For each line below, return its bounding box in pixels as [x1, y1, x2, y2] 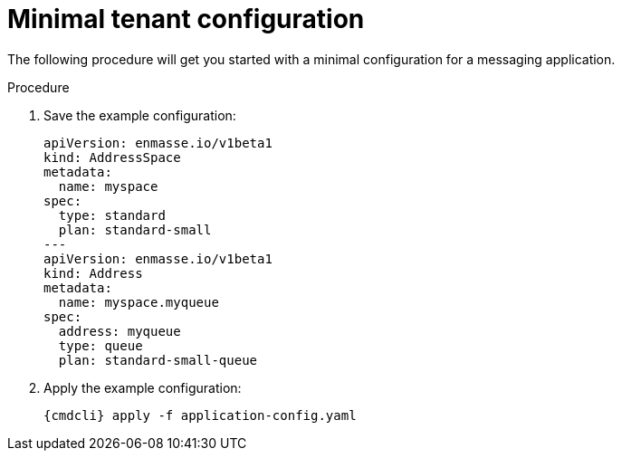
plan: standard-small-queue [58, 352, 258, 367]
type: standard [58, 207, 166, 223]
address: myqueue [58, 323, 181, 339]
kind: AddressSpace [43, 149, 181, 165]
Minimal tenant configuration [7, 4, 365, 34]
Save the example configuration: [43, 107, 236, 123]
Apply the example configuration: [43, 379, 242, 396]
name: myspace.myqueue [58, 294, 219, 310]
